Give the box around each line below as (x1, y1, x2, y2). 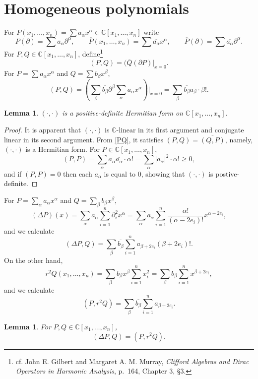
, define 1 (78, 47, 103, 59)
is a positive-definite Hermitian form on (62, 108, 183, 118)
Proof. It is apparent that (4, 124, 81, 134)
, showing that (141, 168, 185, 179)
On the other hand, (4, 255, 63, 265)
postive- (215, 168, 240, 179)
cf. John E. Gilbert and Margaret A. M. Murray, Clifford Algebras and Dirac (15, 356, 249, 366)
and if (4, 168, 22, 179)
